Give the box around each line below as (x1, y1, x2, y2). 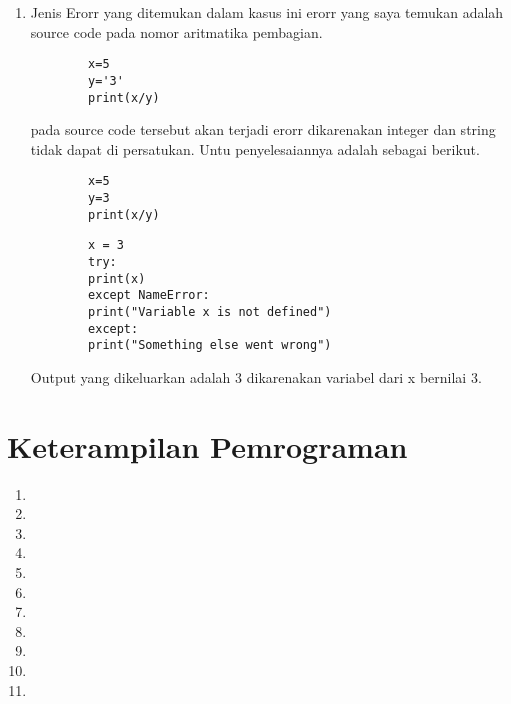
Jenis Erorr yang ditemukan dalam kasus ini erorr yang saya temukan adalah (30, 2, 504, 22)
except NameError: (88, 288, 210, 303)
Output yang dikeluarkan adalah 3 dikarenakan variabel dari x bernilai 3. (30, 366, 482, 387)
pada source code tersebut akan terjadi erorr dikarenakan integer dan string (30, 119, 496, 140)
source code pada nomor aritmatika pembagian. (30, 21, 323, 42)
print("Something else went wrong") (88, 338, 332, 353)
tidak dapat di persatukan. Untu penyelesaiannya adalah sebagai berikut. (30, 138, 480, 159)
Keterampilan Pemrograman (7, 425, 408, 466)
